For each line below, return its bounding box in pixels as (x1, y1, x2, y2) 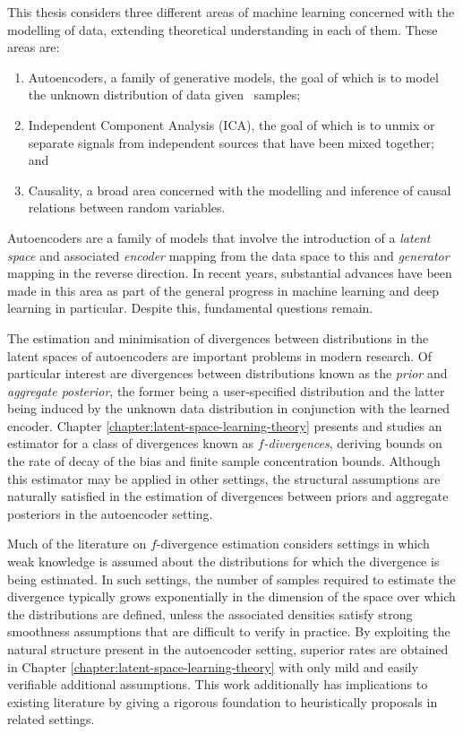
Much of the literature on (7, 534, 147, 553)
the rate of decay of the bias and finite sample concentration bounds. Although (7, 452, 441, 471)
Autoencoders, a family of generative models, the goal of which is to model (28, 67, 439, 86)
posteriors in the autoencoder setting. (7, 504, 213, 522)
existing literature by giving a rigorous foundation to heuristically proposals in (7, 692, 438, 711)
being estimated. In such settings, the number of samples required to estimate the (7, 569, 456, 588)
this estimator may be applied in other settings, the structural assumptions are (7, 469, 441, 488)
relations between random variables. (28, 198, 226, 217)
